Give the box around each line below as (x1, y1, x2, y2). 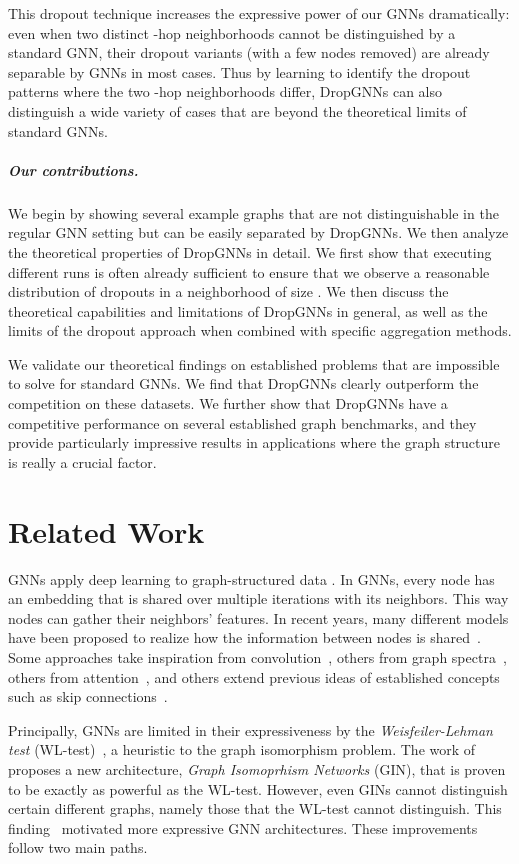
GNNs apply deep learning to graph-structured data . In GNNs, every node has (8, 568, 495, 589)
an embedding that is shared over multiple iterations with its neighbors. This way (8, 588, 509, 609)
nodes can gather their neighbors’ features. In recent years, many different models (8, 607, 509, 628)
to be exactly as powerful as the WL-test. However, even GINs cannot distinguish (8, 778, 508, 799)
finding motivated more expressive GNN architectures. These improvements (8, 817, 478, 838)
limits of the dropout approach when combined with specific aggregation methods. (8, 320, 512, 341)
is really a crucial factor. (8, 451, 157, 472)
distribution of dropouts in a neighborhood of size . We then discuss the (8, 281, 449, 302)
